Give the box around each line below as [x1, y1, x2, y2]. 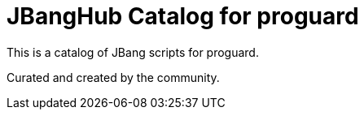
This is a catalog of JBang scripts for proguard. [7, 45, 259, 59]
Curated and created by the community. [7, 70, 220, 84]
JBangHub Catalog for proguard [7, 2, 359, 30]
